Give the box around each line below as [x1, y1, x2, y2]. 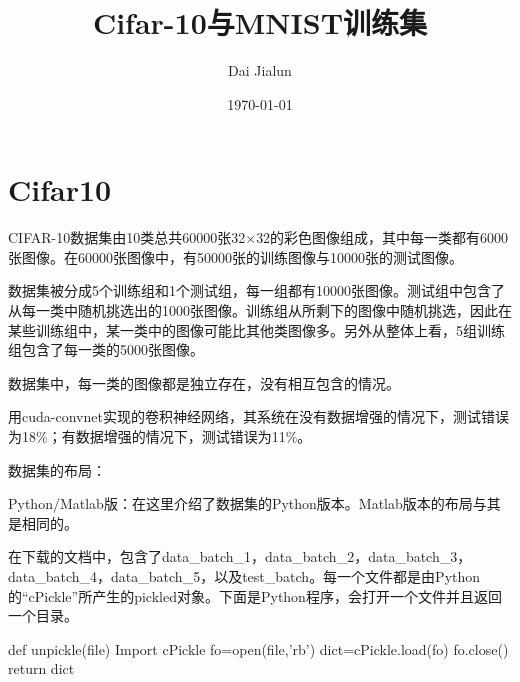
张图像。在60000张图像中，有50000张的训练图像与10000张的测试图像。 [8, 246, 463, 267]
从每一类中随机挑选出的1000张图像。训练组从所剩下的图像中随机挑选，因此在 [8, 300, 512, 321]
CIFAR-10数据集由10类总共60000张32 [8, 227, 246, 248]
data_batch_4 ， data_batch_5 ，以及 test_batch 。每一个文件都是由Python [8, 565, 481, 586]
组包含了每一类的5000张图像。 [8, 339, 204, 360]
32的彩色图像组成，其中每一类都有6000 [256, 227, 509, 248]
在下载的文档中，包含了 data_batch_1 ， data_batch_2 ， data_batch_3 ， [8, 546, 472, 567]
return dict [8, 658, 75, 679]
